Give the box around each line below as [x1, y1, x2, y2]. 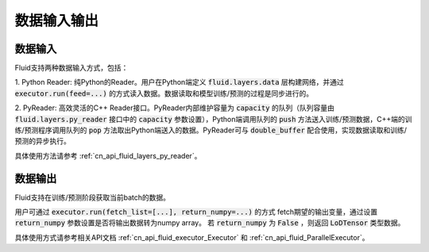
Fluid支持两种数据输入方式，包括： [14, 63, 129, 73]
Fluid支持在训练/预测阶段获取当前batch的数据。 [14, 193, 171, 202]
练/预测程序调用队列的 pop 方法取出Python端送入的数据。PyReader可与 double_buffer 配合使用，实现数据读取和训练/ [14, 125, 408, 135]
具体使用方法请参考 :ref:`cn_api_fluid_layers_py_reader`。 [14, 151, 202, 160]
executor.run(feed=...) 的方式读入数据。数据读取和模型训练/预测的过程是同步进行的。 [14, 88, 314, 98]
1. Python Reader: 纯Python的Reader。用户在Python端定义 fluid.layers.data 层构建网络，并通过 [14, 78, 345, 87]
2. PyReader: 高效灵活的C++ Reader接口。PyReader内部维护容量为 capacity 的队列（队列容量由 [14, 103, 335, 113]
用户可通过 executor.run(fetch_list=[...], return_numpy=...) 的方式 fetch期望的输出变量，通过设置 [14, 207, 378, 217]
